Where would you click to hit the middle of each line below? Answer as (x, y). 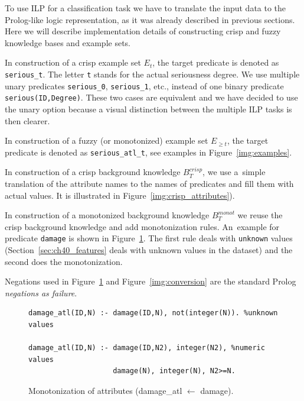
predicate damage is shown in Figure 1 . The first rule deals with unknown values (149, 238)
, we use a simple (234, 172)
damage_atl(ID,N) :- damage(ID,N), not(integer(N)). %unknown (153, 313)
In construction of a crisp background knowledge (93, 172)
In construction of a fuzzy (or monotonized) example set (107, 140)
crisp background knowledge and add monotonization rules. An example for (142, 226)
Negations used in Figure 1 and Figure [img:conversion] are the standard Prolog (151, 281)
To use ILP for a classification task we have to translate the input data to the (146, 8)
